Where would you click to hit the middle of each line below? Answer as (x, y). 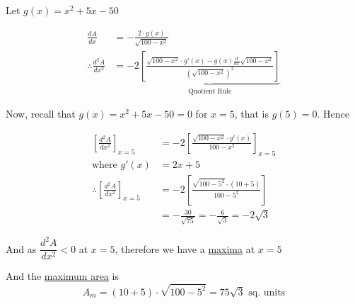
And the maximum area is (62, 276)
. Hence (333, 114)
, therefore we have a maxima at (185, 248)
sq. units (267, 292)
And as (21, 248)
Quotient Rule (210, 91)
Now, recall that (41, 114)
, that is (252, 114)
